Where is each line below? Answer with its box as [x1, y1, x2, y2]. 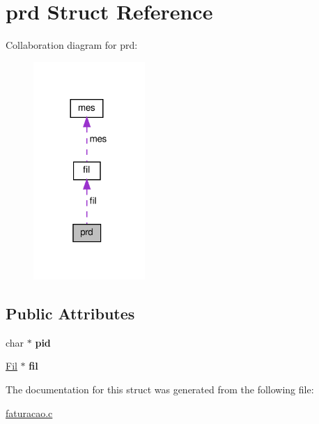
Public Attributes [6, 303, 135, 324]
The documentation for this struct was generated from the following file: [6, 382, 314, 397]
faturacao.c [6, 405, 53, 420]
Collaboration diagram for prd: [6, 38, 138, 52]
